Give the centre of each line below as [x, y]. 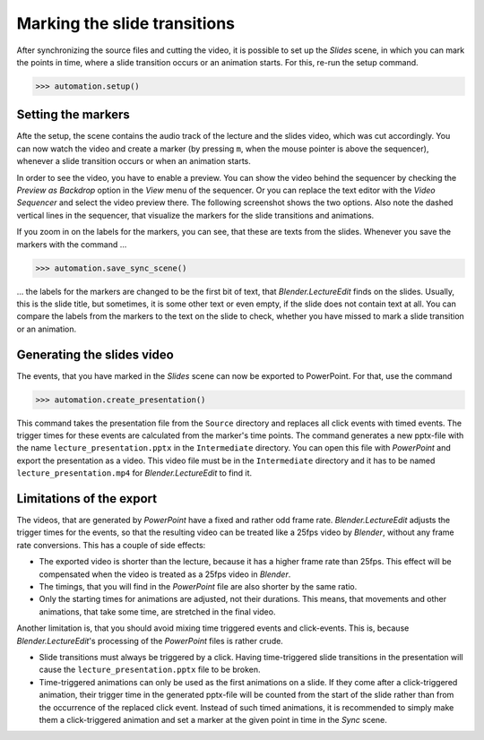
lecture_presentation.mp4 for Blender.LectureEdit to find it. [134, 473]
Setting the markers [73, 115]
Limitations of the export [87, 499]
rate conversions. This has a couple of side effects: [111, 545]
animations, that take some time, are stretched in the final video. [157, 611]
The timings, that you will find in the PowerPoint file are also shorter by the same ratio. [198, 586]
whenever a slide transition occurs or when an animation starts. [134, 161]
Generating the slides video [95, 354]
